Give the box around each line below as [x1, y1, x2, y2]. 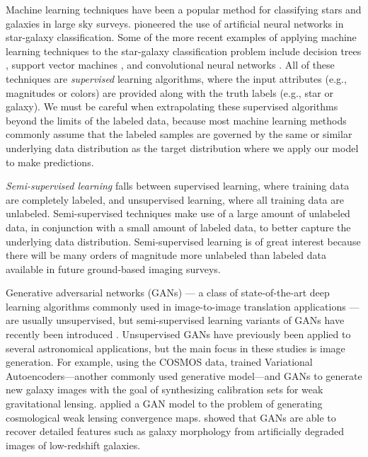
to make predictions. [6, 154, 94, 169]
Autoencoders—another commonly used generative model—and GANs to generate [6, 368, 362, 383]
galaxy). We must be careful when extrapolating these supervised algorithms [6, 99, 338, 114]
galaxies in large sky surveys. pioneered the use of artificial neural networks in [6, 16, 344, 30]
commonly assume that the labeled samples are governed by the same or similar [6, 127, 352, 141]
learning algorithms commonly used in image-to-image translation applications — [6, 299, 360, 313]
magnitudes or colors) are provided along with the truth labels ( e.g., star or [6, 85, 334, 100]
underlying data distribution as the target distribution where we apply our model [6, 140, 359, 155]
